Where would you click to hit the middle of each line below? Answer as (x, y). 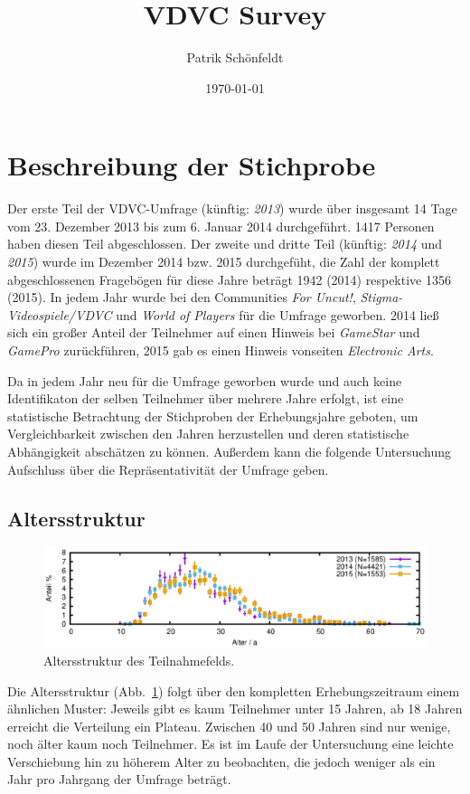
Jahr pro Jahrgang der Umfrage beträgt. (119, 779)
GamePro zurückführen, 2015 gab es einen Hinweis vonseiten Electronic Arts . (221, 350)
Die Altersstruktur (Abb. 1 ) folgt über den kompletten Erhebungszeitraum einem (234, 690)
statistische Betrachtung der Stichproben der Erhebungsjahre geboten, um (213, 416)
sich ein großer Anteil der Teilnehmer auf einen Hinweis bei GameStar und (214, 332)
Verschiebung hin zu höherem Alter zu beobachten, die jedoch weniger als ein (221, 761)
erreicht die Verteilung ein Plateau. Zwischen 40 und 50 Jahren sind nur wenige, (229, 726)
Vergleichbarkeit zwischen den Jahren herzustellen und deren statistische (208, 434)
